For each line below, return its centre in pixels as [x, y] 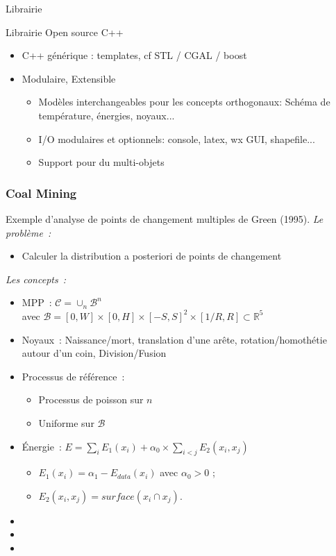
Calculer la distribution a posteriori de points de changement [152, 256]
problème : [28, 232]
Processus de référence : [73, 376]
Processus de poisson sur [91, 399]
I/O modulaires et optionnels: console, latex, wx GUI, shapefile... [177, 138]
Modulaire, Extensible [69, 78]
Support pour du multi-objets [101, 162]
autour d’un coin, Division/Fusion [94, 353]
